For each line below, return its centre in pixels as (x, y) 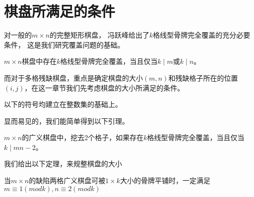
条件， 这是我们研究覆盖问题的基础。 (64, 44)
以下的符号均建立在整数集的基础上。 (63, 104)
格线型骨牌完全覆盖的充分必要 (202, 35)
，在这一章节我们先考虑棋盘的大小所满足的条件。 (104, 87)
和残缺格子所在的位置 (203, 77)
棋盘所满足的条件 (60, 11)
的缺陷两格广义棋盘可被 (67, 180)
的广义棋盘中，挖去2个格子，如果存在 (83, 137)
